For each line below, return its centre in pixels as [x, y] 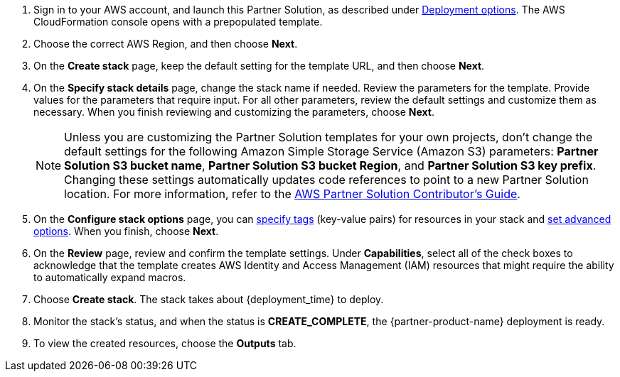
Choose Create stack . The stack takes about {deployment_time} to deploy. [209, 299]
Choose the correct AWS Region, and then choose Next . [166, 44]
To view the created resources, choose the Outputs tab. [165, 343]
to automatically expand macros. [110, 277]
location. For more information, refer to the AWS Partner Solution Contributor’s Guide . [292, 194]
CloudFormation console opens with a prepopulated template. [178, 22]
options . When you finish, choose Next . [126, 231]
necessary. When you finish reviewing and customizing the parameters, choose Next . [234, 112]
